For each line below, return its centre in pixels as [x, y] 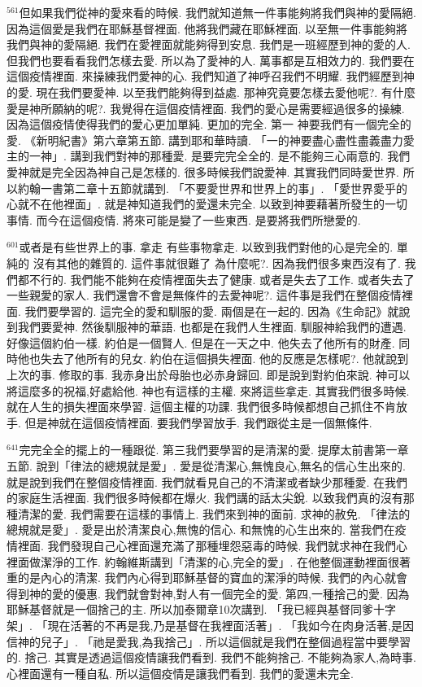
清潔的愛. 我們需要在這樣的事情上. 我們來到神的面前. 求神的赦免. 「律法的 [214, 513]
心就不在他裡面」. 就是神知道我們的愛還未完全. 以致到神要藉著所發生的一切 [207, 204]
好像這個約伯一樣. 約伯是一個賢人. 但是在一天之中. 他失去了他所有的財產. [201, 342]
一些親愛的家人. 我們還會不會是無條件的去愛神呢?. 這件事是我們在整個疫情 [204, 295]
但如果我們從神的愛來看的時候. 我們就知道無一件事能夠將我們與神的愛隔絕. [218, 12]
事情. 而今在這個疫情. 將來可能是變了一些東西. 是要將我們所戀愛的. [184, 219]
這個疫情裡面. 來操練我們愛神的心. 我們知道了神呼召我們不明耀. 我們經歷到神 [211, 76]
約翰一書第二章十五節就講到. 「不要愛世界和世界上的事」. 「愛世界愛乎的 [213, 188]
